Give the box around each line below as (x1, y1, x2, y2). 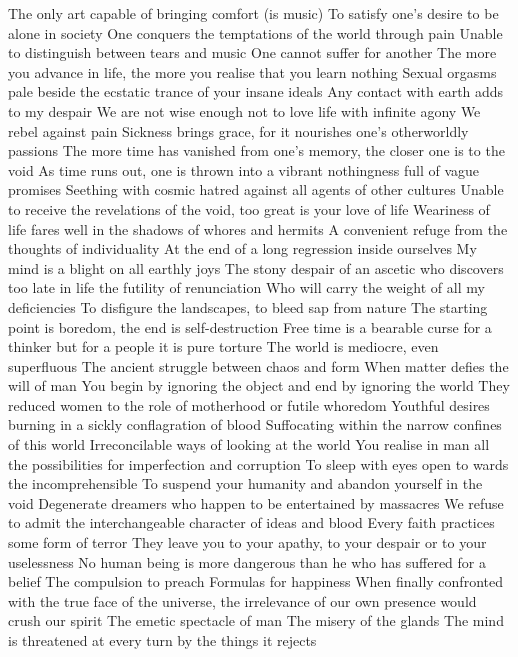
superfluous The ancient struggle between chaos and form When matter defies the (8, 355, 509, 376)
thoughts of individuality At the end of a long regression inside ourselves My (8, 238, 477, 259)
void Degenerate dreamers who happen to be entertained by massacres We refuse (8, 492, 504, 513)
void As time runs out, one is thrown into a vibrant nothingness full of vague (8, 159, 480, 180)
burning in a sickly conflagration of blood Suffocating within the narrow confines (8, 414, 502, 435)
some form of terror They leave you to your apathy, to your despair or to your (8, 532, 487, 553)
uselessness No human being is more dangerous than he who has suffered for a (8, 551, 486, 572)
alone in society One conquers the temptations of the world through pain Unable (8, 22, 503, 43)
